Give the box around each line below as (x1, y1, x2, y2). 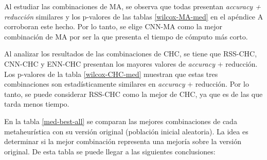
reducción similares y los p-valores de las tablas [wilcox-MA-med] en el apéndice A (4, 11, 263, 22)
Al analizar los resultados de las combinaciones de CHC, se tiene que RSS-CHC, (4, 48, 257, 59)
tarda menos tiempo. (4, 98, 69, 109)
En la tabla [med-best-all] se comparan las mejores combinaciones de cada (4, 115, 237, 126)
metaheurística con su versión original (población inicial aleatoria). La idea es (4, 126, 248, 136)
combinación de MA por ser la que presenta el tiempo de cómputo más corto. (4, 31, 248, 42)
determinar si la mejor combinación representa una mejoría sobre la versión (4, 136, 242, 147)
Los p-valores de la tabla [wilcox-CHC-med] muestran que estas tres (4, 68, 218, 79)
